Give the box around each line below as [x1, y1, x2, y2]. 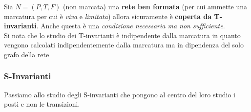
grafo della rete [4, 49, 49, 59]
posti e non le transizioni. [4, 99, 80, 109]
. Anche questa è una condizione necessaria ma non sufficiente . [36, 21, 225, 31]
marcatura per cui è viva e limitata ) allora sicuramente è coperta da [4, 11, 212, 21]
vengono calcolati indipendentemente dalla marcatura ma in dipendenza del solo [4, 40, 244, 50]
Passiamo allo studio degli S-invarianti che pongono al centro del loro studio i [4, 89, 235, 99]
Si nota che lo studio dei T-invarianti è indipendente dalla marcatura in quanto [4, 30, 241, 40]
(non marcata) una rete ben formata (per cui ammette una [63, 1, 247, 11]
